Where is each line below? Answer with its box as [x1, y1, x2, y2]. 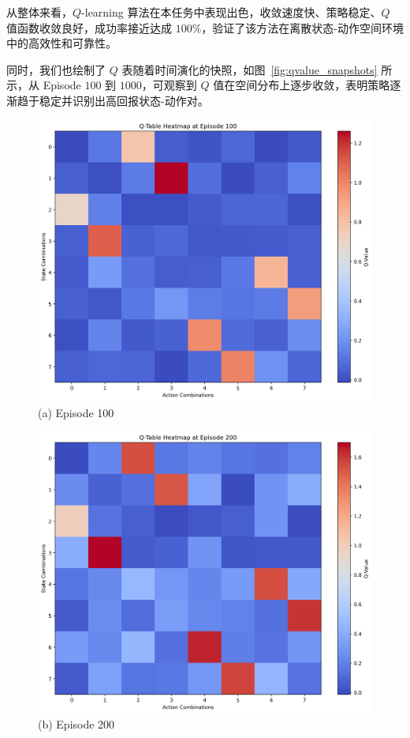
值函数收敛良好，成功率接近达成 [6, 19, 172, 36]
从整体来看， [6, 4, 73, 20]
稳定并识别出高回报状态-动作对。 [39, 92, 209, 108]
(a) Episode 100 [38, 404, 114, 420]
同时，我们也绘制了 [6, 61, 106, 77]
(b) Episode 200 [38, 716, 115, 732]
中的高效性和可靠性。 [6, 35, 117, 51]
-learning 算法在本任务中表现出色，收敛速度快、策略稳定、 [81, 4, 382, 20]
